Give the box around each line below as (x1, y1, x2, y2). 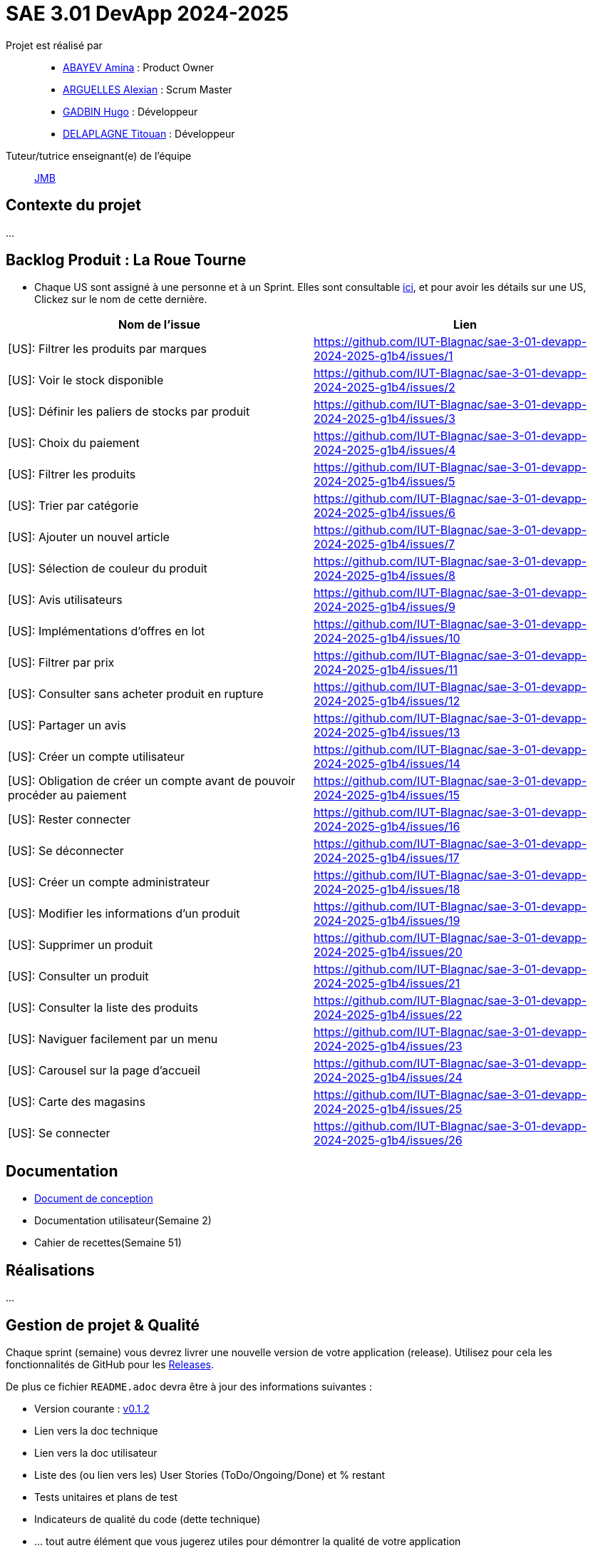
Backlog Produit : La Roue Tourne (6, 251, 247, 270)
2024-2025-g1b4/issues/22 (314, 1008, 463, 1022)
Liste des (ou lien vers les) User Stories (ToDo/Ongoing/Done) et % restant (34, 1468, 386, 1481)
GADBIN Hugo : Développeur (63, 105, 198, 118)
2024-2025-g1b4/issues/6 (314, 506, 455, 521)
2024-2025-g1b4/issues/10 (314, 631, 460, 646)
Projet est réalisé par (6, 39, 103, 51)
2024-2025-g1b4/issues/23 (314, 1039, 463, 1054)
